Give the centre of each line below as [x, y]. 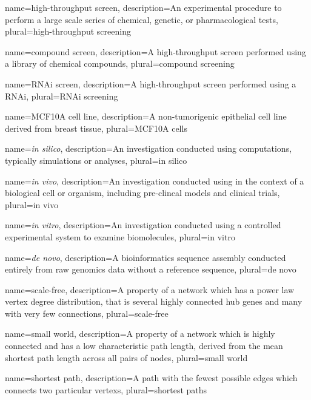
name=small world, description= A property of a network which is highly [140, 334]
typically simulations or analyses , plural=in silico [96, 160]
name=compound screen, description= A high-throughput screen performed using [155, 51]
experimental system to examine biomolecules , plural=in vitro [120, 236]
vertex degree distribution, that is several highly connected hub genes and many [154, 301]
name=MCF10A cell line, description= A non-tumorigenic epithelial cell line [146, 116]
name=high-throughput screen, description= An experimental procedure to [143, 7]
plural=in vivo [32, 204]
